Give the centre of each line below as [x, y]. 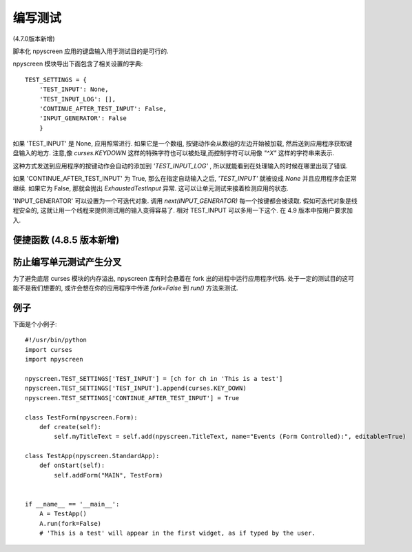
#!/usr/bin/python [56, 340]
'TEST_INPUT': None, [74, 89]
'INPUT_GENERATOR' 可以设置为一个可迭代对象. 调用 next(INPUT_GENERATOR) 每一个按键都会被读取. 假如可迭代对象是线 [185, 201]
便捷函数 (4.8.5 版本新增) [66, 240]
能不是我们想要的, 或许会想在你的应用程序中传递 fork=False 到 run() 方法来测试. [125, 288]
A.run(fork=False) [70, 523]
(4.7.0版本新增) [34, 39]
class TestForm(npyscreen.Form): [81, 417]
